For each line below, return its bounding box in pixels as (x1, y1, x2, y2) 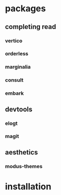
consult (5, 77, 23, 84)
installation (5, 181, 52, 192)
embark (5, 90, 24, 97)
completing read (5, 23, 56, 31)
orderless (5, 50, 28, 57)
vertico (5, 37, 23, 44)
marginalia (5, 63, 31, 70)
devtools (5, 105, 33, 113)
